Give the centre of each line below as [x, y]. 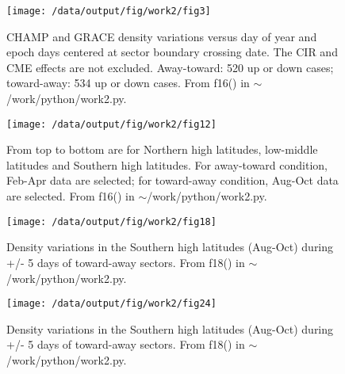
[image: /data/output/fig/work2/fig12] [111, 124]
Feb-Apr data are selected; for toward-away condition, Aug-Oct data [172, 180]
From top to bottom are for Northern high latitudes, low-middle [162, 149]
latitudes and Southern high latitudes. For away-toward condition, [167, 164]
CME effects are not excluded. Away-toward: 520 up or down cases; [170, 67]
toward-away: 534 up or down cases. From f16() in [128, 83]
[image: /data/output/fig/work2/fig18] [111, 221]
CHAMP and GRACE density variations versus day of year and [162, 36]
